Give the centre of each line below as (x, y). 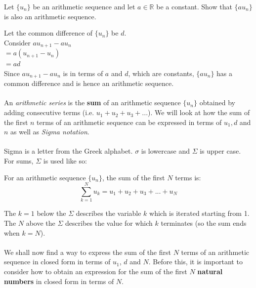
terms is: (188, 177)
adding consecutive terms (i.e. (49, 112)
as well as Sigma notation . (50, 132)
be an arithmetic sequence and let (84, 6)
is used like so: (65, 161)
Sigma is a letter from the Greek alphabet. (68, 151)
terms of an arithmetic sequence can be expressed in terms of (129, 122)
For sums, (19, 161)
